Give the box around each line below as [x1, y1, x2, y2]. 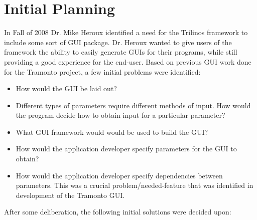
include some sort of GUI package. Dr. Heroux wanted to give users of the [4, 37, 232, 47]
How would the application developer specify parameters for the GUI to [16, 143, 237, 154]
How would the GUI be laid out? [16, 83, 117, 94]
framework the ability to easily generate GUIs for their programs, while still [4, 47, 237, 57]
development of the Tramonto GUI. [16, 189, 125, 200]
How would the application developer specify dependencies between [16, 170, 223, 180]
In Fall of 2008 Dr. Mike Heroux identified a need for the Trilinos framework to [4, 27, 248, 38]
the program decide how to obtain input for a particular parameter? [16, 110, 225, 120]
